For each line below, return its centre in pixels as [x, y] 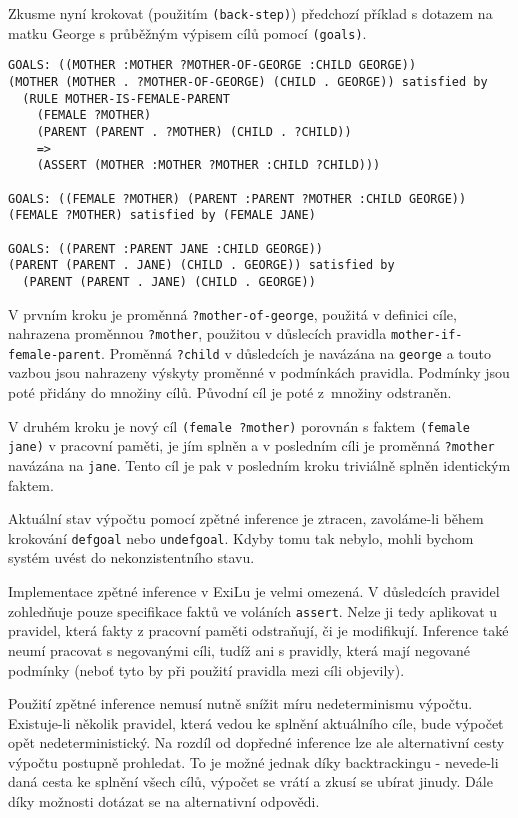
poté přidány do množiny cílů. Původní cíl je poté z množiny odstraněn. [230, 392]
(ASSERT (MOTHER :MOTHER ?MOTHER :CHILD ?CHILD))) [208, 165]
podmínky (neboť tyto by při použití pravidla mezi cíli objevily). [206, 669]
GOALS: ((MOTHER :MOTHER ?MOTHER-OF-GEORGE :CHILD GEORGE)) [212, 65]
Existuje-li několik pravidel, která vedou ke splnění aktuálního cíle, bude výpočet [256, 722]
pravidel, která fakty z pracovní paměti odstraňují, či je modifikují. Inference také [258, 630]
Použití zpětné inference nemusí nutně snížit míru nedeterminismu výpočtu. [240, 703]
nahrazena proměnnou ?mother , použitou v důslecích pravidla [197, 333]
